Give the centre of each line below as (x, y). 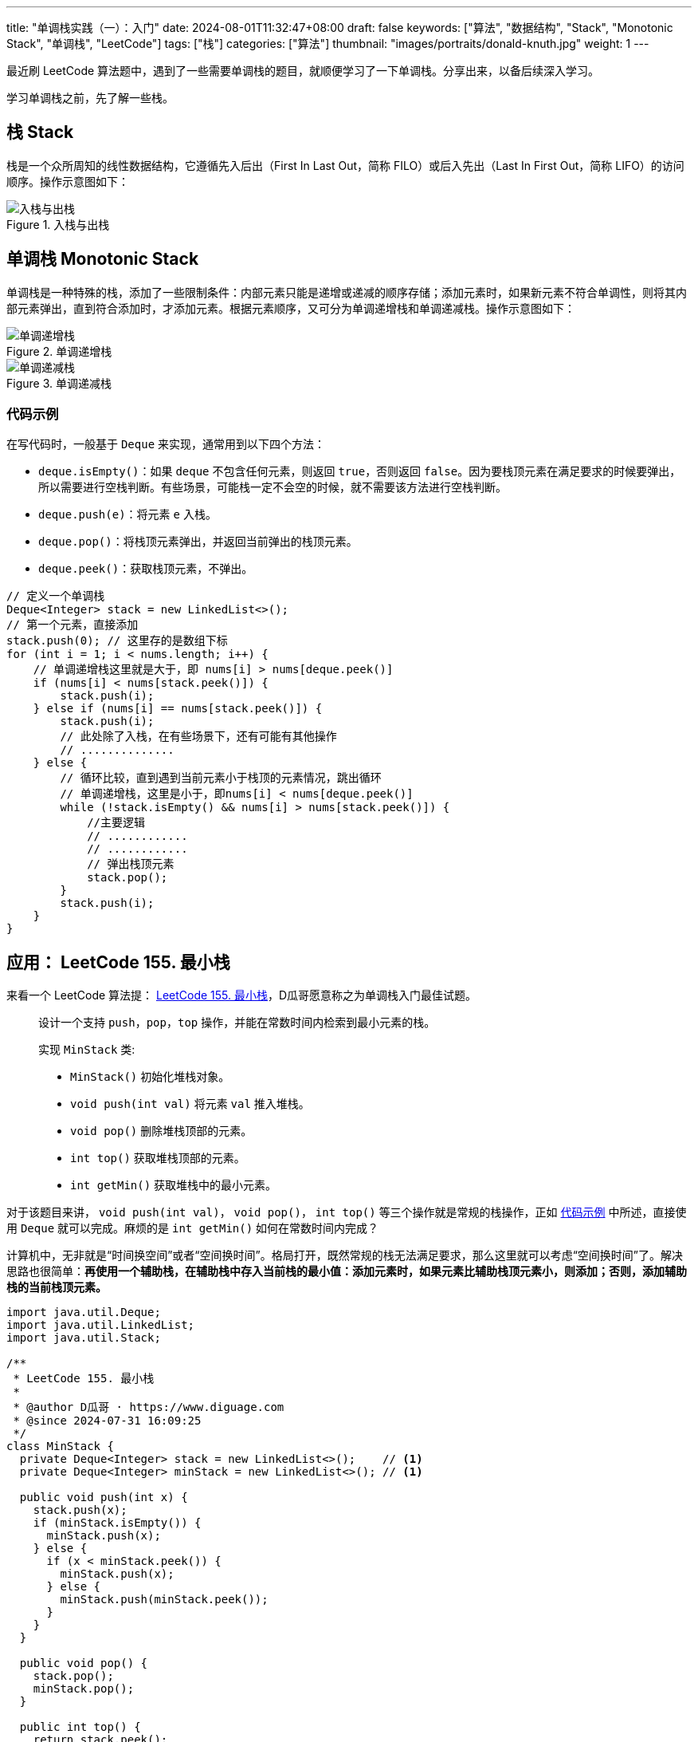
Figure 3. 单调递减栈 (59, 383)
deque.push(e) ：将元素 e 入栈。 (127, 514)
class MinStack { (60, 1446)
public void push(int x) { (104, 1498)
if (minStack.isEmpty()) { (117, 1523)
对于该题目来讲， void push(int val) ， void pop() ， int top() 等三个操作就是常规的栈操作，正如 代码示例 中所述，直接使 (347, 1212)
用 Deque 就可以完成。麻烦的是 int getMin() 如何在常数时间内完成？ (193, 1228)
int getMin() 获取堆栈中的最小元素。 (174, 1185)
